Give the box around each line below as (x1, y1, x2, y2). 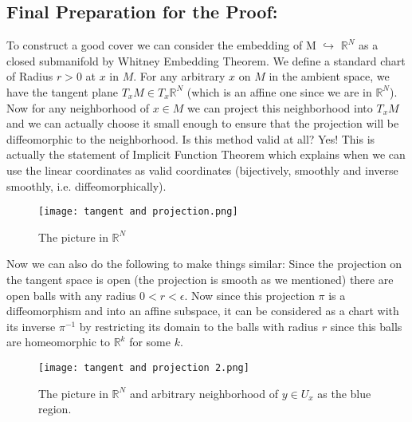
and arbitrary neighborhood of (129, 385, 278, 401)
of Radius (6, 68, 53, 85)
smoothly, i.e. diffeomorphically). (6, 177, 167, 194)
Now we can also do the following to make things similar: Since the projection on (6, 255, 402, 272)
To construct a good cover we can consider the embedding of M (6, 37, 316, 53)
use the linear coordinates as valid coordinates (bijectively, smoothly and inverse (6, 161, 398, 178)
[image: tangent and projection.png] (38, 206, 238, 218)
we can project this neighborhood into (187, 99, 373, 116)
